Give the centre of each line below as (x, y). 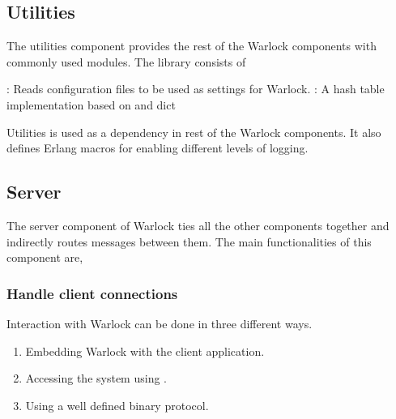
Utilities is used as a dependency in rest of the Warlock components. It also (194, 132)
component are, (45, 257)
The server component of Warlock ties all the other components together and (198, 225)
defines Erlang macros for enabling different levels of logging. (158, 148)
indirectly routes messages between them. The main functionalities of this (189, 241)
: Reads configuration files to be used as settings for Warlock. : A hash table (196, 89)
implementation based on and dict (91, 104)
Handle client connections (92, 293)
